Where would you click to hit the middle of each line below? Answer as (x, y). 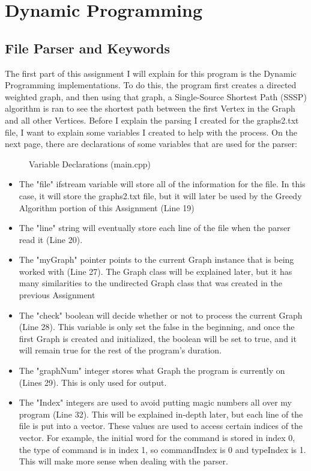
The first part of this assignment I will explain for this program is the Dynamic (151, 73)
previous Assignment (57, 295)
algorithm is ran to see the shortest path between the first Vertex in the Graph (150, 108)
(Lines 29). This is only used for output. (93, 382)
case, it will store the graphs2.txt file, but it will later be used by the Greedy (160, 195)
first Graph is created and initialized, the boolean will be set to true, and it (158, 338)
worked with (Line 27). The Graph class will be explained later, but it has (155, 271)
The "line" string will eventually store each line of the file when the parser (155, 228)
